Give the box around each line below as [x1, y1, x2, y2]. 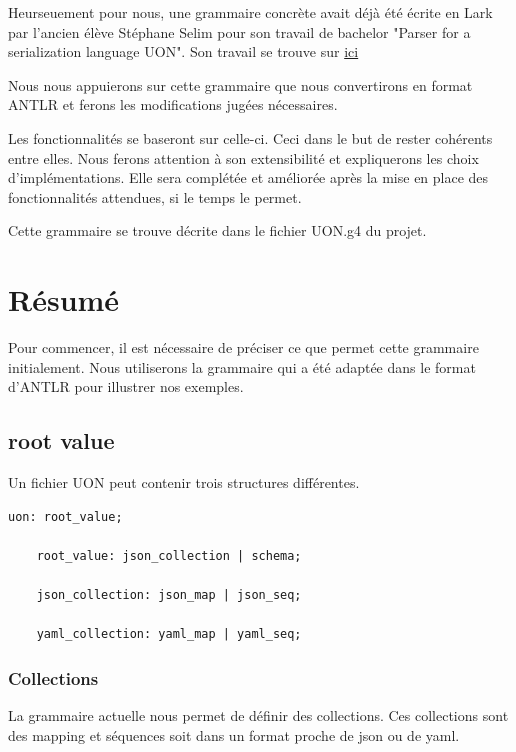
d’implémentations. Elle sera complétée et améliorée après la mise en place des [8, 167, 489, 188]
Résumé [8, 279, 120, 320]
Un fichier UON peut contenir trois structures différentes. [8, 472, 360, 493]
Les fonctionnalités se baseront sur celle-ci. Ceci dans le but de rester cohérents [8, 127, 493, 148]
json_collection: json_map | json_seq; [36, 588, 302, 603]
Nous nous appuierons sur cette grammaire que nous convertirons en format [8, 74, 473, 95]
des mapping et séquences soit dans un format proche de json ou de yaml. [8, 724, 460, 745]
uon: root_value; [8, 509, 123, 524]
